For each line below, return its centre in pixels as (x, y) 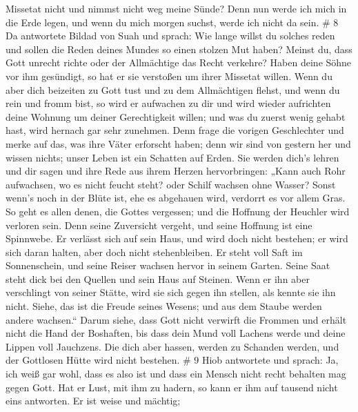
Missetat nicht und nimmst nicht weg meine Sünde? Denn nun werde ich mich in (176, 8)
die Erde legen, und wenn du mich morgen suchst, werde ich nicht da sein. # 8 (172, 22)
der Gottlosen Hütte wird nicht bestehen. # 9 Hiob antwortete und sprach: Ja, (172, 360)
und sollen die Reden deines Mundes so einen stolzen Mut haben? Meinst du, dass (179, 49)
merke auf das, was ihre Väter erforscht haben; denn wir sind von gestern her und (178, 143)
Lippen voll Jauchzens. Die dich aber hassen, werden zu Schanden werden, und (172, 346)
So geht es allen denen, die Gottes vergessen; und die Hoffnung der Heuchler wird (178, 211)
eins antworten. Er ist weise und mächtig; (93, 401)
